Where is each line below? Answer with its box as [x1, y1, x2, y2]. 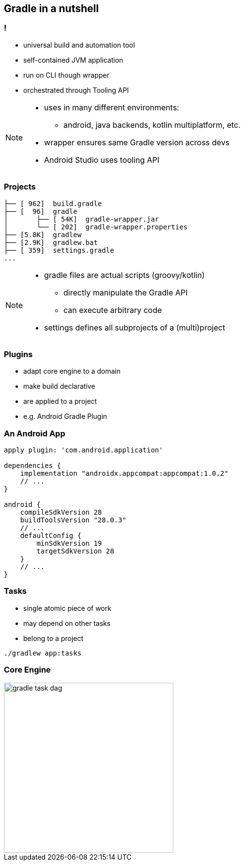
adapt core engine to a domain [23, 367, 121, 376]
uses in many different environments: [44, 102, 179, 112]
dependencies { [4, 462, 61, 470]
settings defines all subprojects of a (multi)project [44, 322, 226, 332]
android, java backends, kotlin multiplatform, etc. [63, 120, 241, 130]
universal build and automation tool [23, 40, 135, 49]
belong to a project [23, 634, 84, 642]
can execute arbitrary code [63, 305, 162, 315]
